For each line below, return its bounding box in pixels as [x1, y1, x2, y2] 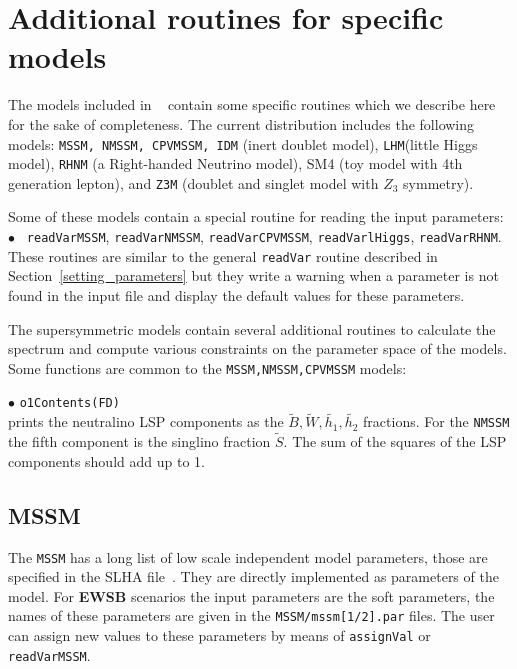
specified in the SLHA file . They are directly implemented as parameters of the [8, 566, 499, 587]
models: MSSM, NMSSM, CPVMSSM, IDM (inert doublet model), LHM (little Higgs [8, 133, 478, 154]
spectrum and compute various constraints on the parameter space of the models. [8, 338, 507, 359]
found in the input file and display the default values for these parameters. [8, 284, 465, 305]
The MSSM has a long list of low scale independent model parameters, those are [8, 546, 488, 567]
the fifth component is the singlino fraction [8, 431, 271, 452]
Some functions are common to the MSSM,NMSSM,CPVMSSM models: [8, 357, 407, 378]
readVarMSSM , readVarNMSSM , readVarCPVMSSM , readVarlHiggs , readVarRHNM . [26, 226, 502, 247]
